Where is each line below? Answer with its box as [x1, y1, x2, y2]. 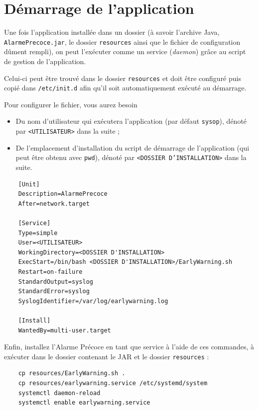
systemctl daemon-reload [18, 389, 101, 397]
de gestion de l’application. [4, 56, 86, 66]
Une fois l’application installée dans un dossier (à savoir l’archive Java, [4, 27, 220, 37]
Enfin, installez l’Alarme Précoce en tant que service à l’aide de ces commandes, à [4, 341, 255, 352]
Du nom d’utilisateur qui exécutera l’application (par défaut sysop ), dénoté [15, 116, 247, 126]
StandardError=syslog [18, 288, 90, 295]
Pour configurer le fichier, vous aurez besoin [4, 99, 137, 109]
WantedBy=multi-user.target [18, 327, 111, 334]
